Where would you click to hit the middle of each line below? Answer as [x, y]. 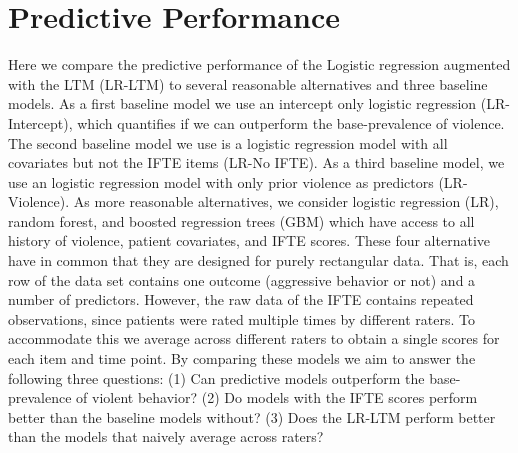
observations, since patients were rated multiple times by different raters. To [241, 318]
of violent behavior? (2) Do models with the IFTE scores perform [277, 397]
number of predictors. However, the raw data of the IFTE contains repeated [241, 299]
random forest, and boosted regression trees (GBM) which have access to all [241, 220]
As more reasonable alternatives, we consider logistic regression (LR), [286, 201]
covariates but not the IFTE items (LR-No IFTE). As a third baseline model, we [256, 162]
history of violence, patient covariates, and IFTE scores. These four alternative [249, 240]
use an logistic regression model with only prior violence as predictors [221, 181]
